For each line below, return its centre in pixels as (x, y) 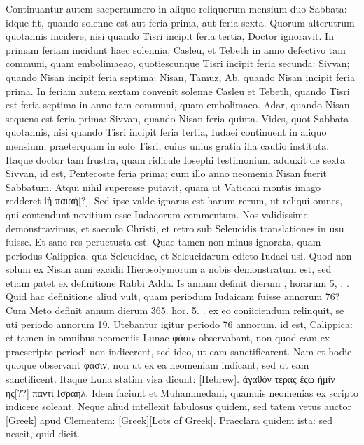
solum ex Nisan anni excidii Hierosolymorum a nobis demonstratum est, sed (169, 269)
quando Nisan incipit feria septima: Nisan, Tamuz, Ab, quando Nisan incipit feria (180, 77)
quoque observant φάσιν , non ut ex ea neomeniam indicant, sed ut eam (157, 365)
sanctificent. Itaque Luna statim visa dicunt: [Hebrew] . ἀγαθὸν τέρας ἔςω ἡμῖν (170, 379)
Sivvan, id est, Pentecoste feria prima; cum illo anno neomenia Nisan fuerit (167, 173)
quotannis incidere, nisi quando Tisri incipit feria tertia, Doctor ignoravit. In (170, 36)
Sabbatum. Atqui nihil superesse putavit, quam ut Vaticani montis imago (163, 186)
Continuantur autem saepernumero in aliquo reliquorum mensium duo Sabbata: (176, 8)
